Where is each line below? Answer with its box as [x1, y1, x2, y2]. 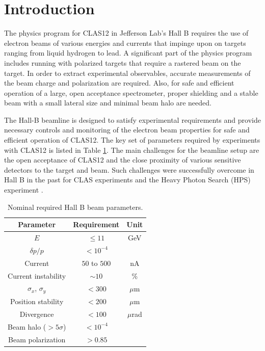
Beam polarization [8, 334, 66, 344]
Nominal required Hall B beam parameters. [8, 201, 143, 212]
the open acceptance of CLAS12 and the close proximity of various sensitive [4, 154, 241, 165]
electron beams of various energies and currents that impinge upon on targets [4, 37, 246, 48]
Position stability [10, 296, 64, 307]
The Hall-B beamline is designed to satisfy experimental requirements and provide [4, 114, 261, 125]
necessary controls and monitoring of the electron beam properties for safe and [4, 124, 250, 135]
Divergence [19, 308, 54, 319]
